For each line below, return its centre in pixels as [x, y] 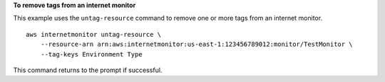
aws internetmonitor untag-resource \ [94, 34]
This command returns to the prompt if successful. [88, 70]
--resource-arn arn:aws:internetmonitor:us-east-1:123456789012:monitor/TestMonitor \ [196, 45]
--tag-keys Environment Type [91, 54]
